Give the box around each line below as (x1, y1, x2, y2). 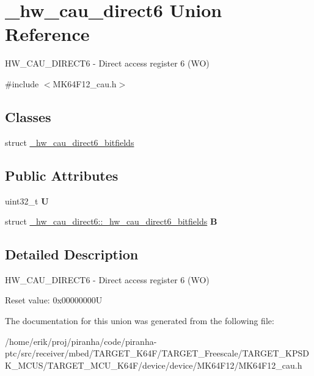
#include (5, 77, 39, 90)
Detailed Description (5, 245, 139, 264)
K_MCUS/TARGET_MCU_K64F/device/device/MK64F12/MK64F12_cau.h (5, 358, 302, 371)
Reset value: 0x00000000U (5, 294, 103, 306)
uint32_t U (5, 194, 49, 207)
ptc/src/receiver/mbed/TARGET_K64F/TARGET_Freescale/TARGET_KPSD (5, 347, 309, 360)
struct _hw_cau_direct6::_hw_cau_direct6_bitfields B (5, 215, 217, 228)
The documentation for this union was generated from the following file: (5, 314, 274, 327)
